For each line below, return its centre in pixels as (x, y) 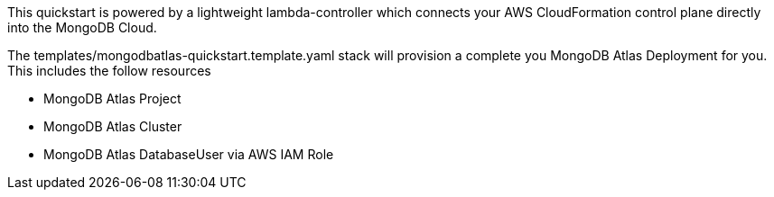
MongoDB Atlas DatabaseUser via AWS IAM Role (189, 154)
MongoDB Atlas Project (112, 98)
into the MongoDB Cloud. (82, 27)
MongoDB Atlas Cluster (113, 126)
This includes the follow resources (109, 71)
